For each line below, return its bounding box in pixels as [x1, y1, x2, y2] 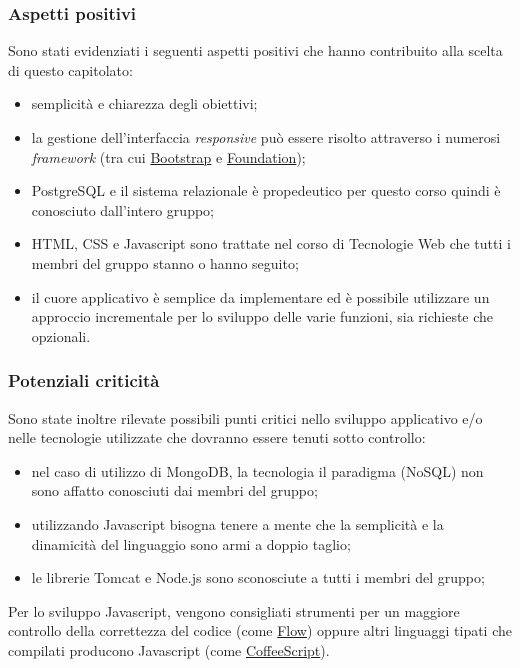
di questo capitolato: [8, 59, 133, 80]
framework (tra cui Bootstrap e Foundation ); [31, 146, 306, 167]
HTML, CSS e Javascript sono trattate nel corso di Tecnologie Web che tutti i [31, 233, 511, 254]
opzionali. [31, 325, 91, 346]
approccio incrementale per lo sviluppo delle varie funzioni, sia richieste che [31, 306, 494, 327]
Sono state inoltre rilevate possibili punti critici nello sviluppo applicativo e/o [8, 407, 483, 428]
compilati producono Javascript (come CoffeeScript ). [8, 639, 330, 660]
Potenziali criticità [8, 368, 160, 393]
